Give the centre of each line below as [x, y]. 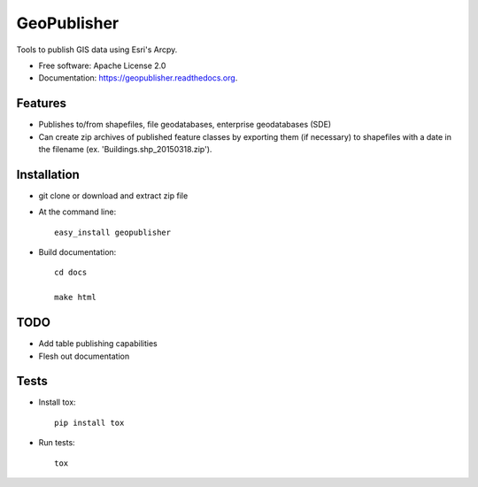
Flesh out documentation [84, 356]
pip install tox [89, 422]
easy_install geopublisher [113, 232]
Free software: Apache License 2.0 [102, 66]
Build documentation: [77, 252]
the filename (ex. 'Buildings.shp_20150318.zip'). [125, 150]
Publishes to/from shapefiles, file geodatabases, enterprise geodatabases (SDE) [185, 125]
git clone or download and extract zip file [113, 196]
